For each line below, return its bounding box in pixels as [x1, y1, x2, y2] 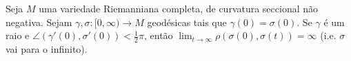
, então [144, 28, 173, 42]
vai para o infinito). [6, 42, 88, 56]
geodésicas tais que [147, 14, 227, 29]
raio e [6, 28, 30, 42]
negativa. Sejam [6, 14, 72, 29]
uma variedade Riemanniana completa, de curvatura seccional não [39, 1, 319, 15]
